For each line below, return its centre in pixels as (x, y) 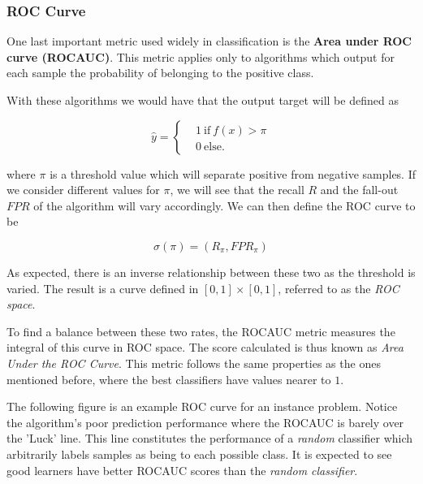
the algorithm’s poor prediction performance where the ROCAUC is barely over (205, 422)
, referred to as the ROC (339, 288)
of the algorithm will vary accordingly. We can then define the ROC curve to (224, 205)
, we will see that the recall (237, 190)
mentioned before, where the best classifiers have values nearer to (169, 379)
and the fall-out (359, 190)
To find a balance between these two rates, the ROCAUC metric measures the (201, 331)
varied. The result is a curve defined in (103, 288)
